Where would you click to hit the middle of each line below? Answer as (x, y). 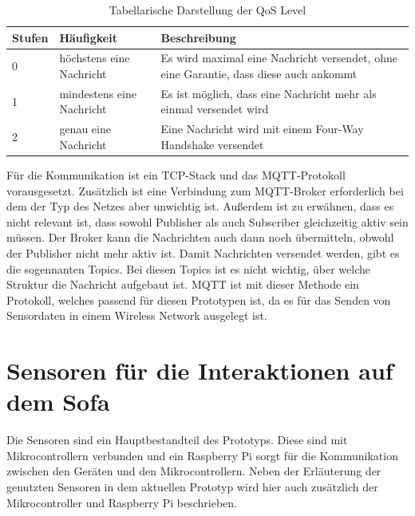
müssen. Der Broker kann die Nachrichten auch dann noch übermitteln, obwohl (200, 237)
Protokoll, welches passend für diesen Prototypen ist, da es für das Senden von (199, 299)
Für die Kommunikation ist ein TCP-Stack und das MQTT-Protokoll (176, 175)
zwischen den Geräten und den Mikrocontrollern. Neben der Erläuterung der (194, 471)
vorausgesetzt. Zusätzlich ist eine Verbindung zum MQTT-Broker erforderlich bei (205, 190)
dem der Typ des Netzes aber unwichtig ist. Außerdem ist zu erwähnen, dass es (200, 206)
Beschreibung (198, 37)
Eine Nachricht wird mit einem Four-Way (262, 129)
